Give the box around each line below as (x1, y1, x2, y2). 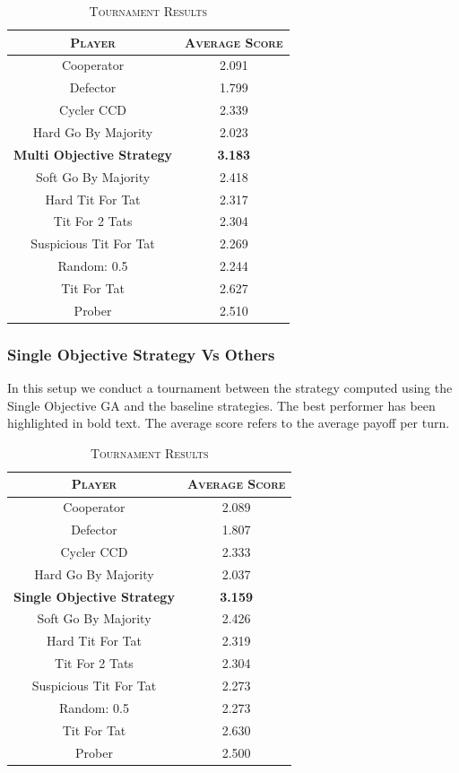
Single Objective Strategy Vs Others (7, 343, 275, 365)
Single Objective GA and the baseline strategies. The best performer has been (7, 395, 436, 414)
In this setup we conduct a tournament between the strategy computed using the (7, 378, 453, 397)
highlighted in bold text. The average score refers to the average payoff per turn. (7, 413, 450, 432)
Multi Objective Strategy (13, 144, 173, 163)
